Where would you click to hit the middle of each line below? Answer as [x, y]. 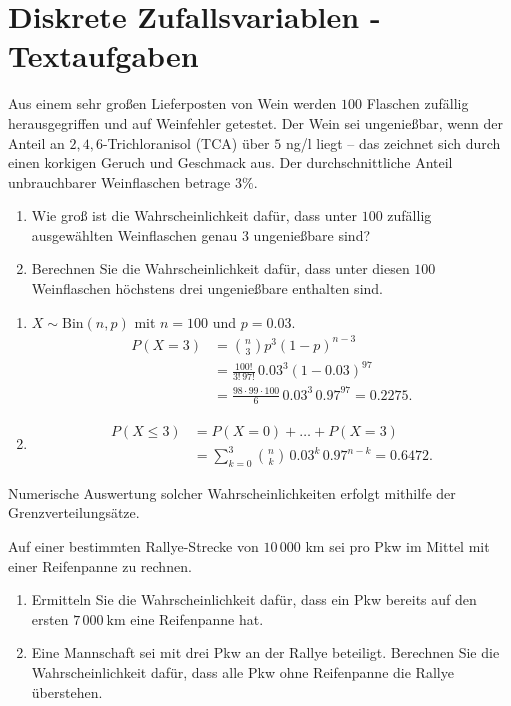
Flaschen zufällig [417, 103]
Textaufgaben [103, 55]
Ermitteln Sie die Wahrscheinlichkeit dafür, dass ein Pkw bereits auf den [254, 599]
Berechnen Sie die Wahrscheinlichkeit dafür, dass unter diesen [220, 268]
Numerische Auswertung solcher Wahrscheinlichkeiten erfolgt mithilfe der [232, 492]
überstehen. [67, 691]
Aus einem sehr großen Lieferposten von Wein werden [172, 103]
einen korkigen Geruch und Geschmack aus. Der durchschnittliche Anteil [230, 162]
